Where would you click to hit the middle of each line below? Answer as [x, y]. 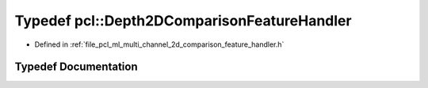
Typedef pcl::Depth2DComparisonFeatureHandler [183, 21]
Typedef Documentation [76, 67]
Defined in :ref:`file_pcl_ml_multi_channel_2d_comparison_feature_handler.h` [159, 44]
